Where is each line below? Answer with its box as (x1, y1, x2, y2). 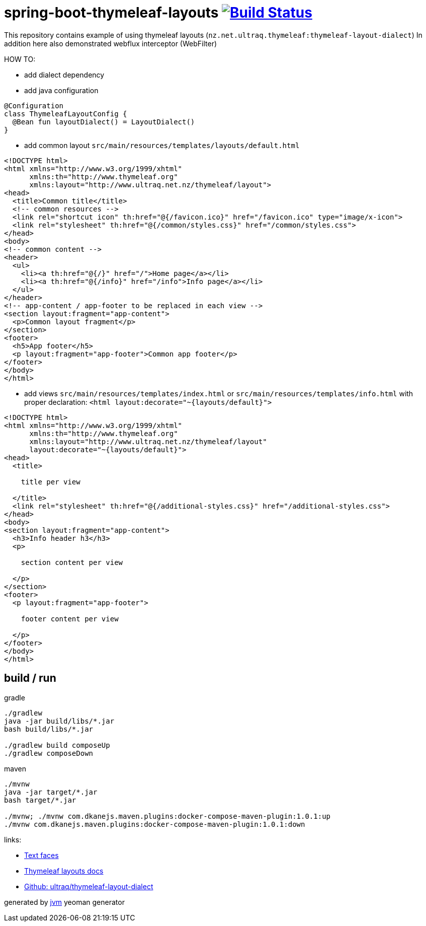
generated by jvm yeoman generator (4, 897, 125, 906)
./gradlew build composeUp (4, 741, 110, 749)
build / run (4, 672, 56, 685)
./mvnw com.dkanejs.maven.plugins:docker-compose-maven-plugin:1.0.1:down (4, 820, 305, 828)
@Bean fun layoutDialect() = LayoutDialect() (12, 117, 195, 126)
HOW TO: (4, 54, 36, 63)
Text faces (24, 850, 59, 860)
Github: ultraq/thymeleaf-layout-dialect (24, 882, 153, 891)
